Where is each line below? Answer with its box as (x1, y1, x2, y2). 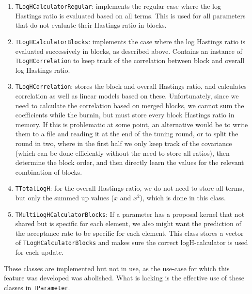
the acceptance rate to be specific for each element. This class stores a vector (15, 228, 244, 238)
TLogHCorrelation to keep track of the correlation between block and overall (15, 55, 245, 65)
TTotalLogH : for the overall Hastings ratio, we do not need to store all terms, (15, 183, 244, 193)
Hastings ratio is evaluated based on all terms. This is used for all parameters (15, 10, 246, 20)
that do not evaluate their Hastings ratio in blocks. (15, 20, 167, 30)
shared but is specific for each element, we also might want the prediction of (15, 218, 241, 229)
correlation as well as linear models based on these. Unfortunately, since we (15, 91, 239, 100)
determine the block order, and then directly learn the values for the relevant (15, 157, 244, 167)
